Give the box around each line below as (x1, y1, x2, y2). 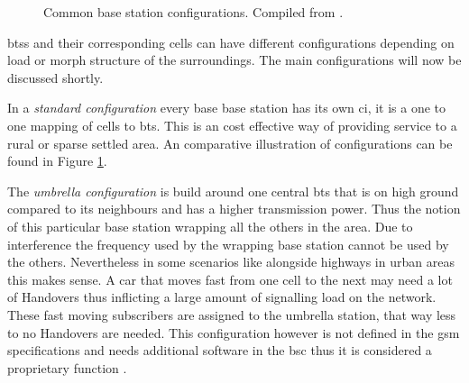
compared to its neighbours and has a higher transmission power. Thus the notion (7, 199, 461, 218)
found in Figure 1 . (7, 151, 107, 170)
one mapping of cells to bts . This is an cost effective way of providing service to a (7, 115, 457, 134)
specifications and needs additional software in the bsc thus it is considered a (7, 341, 432, 360)
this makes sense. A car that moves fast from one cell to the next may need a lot (7, 269, 453, 288)
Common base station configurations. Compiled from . (43, 3, 344, 21)
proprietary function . (7, 358, 127, 377)
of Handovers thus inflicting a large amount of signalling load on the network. (7, 287, 437, 306)
